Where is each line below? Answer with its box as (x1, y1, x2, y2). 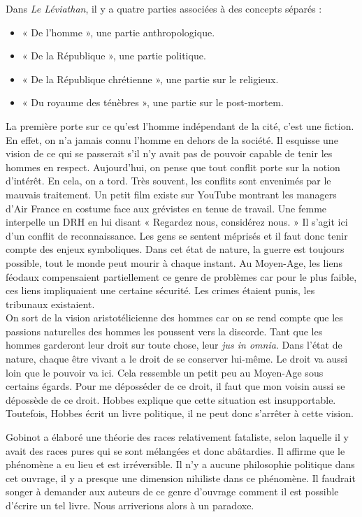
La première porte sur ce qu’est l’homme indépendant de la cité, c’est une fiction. (6, 118, 354, 133)
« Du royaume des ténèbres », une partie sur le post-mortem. (22, 95, 284, 110)
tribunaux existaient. (6, 296, 95, 311)
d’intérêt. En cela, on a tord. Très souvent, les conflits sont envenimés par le (6, 173, 331, 188)
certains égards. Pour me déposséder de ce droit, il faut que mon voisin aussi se (6, 379, 345, 393)
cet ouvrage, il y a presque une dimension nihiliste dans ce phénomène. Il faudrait (6, 470, 356, 485)
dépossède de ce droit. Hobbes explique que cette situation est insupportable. (6, 392, 336, 407)
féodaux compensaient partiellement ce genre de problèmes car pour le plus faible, (6, 269, 357, 284)
